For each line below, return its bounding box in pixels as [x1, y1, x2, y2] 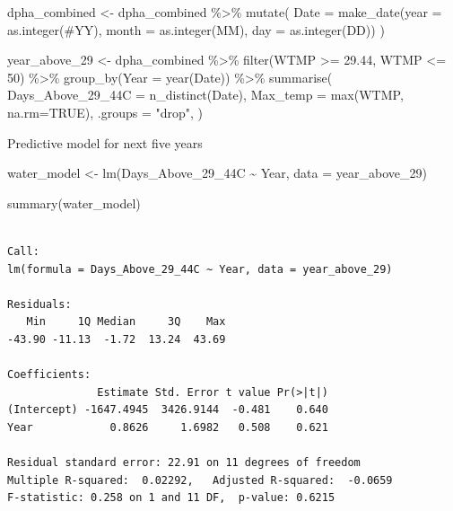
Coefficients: [7, 368, 91, 382]
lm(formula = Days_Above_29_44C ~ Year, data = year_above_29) [7, 262, 393, 276]
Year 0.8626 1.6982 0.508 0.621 [7, 420, 328, 434]
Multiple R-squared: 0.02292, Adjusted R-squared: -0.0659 [7, 473, 393, 487]
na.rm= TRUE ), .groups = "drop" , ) [7, 102, 204, 121]
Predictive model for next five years [7, 133, 203, 152]
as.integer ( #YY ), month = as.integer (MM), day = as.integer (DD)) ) [7, 20, 385, 39]
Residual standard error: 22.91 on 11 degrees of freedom [7, 456, 361, 470]
